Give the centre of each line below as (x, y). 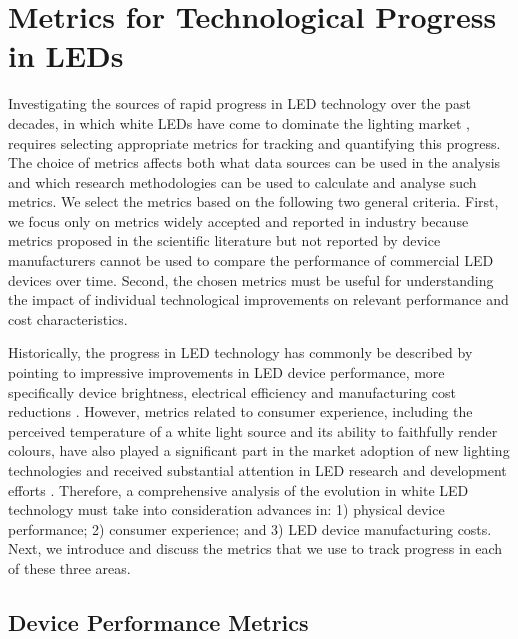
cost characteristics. (68, 318)
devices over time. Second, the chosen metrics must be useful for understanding (251, 279)
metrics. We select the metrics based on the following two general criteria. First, (253, 201)
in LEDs (66, 55)
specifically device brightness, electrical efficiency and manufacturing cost (232, 391)
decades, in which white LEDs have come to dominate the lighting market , (239, 122)
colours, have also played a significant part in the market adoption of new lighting (259, 450)
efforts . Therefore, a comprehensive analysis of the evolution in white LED (238, 489)
